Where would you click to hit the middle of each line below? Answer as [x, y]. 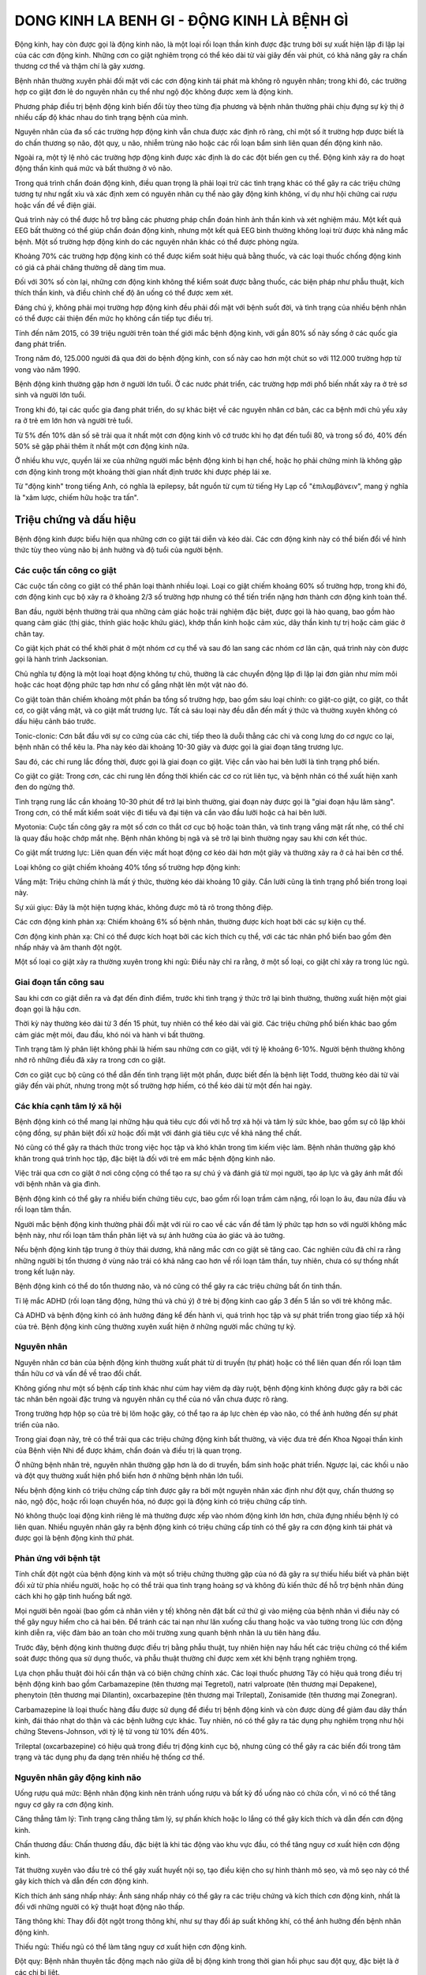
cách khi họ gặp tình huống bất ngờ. [73, 1597]
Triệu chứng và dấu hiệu [75, 520]
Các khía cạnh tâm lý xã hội [68, 1106]
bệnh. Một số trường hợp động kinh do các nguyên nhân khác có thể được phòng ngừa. [157, 242]
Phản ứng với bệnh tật [58, 1559]
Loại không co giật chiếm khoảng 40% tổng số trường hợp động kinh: [127, 867]
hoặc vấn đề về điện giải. [55, 205]
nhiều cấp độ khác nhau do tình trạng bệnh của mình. [101, 117]
